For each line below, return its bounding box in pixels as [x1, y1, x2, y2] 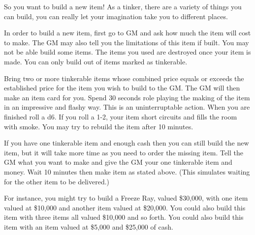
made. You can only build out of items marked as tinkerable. [4, 56, 188, 66]
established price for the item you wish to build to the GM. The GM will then [4, 83, 240, 93]
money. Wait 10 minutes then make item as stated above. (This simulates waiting [4, 166, 250, 176]
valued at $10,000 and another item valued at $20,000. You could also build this [4, 202, 246, 212]
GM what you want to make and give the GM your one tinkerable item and [4, 157, 232, 167]
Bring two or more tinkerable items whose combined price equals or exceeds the [4, 73, 244, 83]
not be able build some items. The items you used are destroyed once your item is [4, 47, 251, 57]
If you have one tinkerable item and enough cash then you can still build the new [4, 138, 249, 148]
